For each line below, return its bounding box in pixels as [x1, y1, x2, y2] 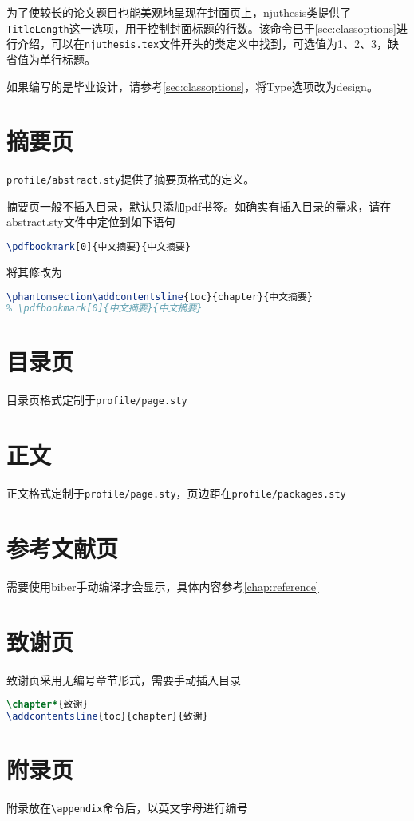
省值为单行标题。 [6, 50, 96, 67]
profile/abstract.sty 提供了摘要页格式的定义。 [6, 171, 255, 188]
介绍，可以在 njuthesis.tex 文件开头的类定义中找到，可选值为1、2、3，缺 [17, 35, 400, 52]
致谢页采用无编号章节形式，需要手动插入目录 [6, 671, 241, 688]
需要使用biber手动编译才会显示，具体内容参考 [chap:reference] [6, 577, 319, 594]
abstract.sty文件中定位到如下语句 [6, 213, 175, 230]
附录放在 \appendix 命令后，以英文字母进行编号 [6, 799, 248, 816]
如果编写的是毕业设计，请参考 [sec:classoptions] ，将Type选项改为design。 [6, 77, 378, 94]
